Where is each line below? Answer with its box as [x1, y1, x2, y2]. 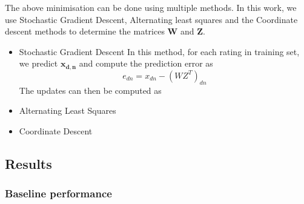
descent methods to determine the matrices [5, 25, 165, 38]
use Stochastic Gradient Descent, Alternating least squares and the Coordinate [5, 13, 298, 25]
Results [5, 154, 52, 173]
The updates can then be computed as [19, 84, 162, 96]
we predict [19, 57, 58, 70]
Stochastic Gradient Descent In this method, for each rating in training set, [19, 45, 300, 58]
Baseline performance [5, 186, 112, 201]
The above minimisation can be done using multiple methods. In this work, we [5, 1, 297, 13]
